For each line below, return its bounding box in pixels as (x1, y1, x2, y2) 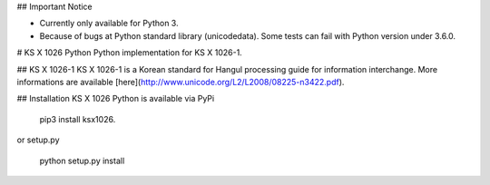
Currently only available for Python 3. (39, 18, 179, 29)
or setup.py (16, 134, 60, 145)
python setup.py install (39, 155, 125, 166)
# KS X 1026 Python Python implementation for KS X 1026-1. (16, 47, 242, 58)
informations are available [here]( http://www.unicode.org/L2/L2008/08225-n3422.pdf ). (16, 76, 345, 87)
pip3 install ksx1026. (39, 113, 116, 124)
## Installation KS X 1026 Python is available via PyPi (16, 93, 215, 104)
